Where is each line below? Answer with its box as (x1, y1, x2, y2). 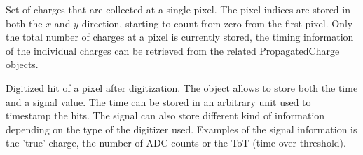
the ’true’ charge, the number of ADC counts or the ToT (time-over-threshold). (6, 135, 346, 150)
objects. (6, 57, 39, 72)
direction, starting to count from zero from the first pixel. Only (81, 15, 353, 30)
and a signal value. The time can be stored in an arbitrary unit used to (6, 94, 311, 109)
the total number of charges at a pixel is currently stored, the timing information (6, 29, 354, 44)
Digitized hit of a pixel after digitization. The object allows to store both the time (6, 80, 358, 95)
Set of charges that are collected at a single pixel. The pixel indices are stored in (6, 2, 350, 16)
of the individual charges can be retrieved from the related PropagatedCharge (6, 43, 340, 58)
